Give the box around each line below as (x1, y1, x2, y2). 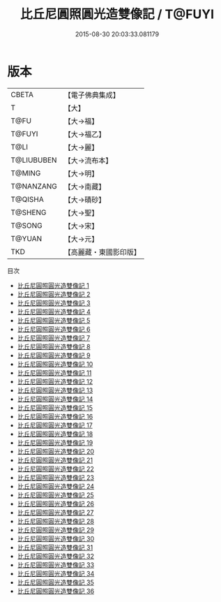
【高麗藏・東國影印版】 (63, 247, 142, 257)
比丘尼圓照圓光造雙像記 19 (17, 438, 93, 447)
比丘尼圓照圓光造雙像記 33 (17, 560, 95, 569)
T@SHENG (10, 207, 47, 217)
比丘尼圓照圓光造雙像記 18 (17, 430, 93, 438)
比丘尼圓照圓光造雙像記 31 (17, 543, 93, 552)
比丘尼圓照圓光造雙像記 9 (17, 351, 91, 360)
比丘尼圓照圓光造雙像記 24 (17, 482, 95, 490)
